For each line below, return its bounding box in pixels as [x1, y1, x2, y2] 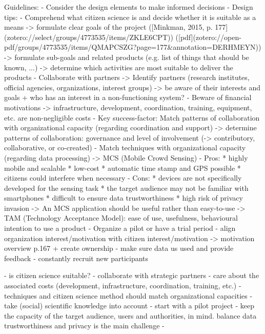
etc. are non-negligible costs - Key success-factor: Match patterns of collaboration [4, 112, 260, 123]
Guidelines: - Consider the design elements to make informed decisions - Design [4, 2, 253, 12]
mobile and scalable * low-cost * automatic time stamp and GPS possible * [4, 162, 241, 173]
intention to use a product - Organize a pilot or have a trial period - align [4, 223, 236, 233]
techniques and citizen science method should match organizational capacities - [4, 290, 253, 301]
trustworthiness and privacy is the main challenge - [4, 320, 165, 331]
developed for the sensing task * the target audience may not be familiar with [4, 182, 249, 193]
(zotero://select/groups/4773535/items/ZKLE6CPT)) [4, 31, 173, 42]
